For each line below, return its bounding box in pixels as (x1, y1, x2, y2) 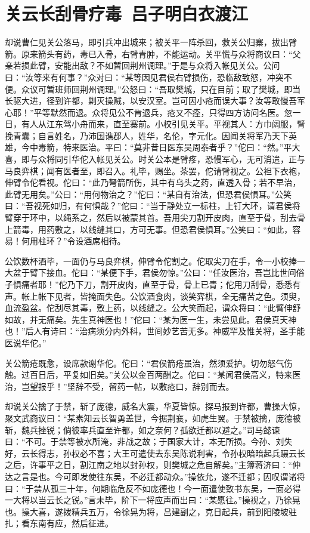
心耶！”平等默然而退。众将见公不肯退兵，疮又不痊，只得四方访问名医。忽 (5, 106, 293, 118)
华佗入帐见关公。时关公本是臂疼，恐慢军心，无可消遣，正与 (71, 153, 305, 165)
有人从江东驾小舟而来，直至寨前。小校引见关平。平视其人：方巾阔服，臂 (21, 118, 305, 130)
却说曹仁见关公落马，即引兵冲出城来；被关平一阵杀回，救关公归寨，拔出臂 (5, 36, 297, 48)
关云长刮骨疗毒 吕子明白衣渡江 (5, 1, 249, 26)
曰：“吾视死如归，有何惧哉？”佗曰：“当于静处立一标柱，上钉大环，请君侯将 (5, 199, 300, 212)
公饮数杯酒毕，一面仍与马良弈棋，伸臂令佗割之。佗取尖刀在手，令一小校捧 (5, 254, 297, 267)
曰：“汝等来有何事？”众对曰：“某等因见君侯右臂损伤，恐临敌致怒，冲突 (5, 70, 284, 83)
